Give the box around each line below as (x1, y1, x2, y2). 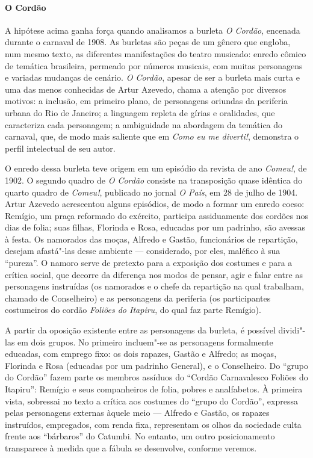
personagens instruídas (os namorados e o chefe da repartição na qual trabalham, (5, 280, 304, 292)
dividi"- (278, 324, 306, 336)
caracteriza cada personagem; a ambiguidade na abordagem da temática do (5, 118, 283, 131)
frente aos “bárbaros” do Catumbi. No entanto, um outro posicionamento (5, 430, 275, 442)
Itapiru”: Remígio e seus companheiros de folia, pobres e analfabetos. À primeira (5, 383, 303, 395)
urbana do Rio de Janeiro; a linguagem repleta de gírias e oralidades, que (5, 106, 275, 119)
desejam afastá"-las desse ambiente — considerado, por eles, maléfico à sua (5, 244, 280, 257)
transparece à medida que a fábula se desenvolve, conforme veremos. (5, 441, 257, 454)
